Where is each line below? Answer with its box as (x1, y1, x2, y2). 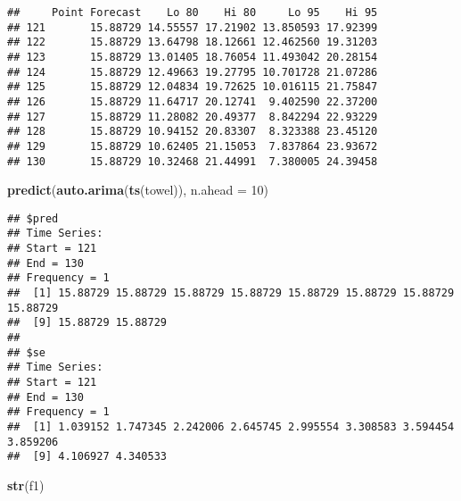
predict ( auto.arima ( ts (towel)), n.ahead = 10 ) (7, 180, 268, 199)
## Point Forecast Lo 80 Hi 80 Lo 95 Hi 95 (7, 6, 378, 19)
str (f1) (7, 475, 45, 494)
